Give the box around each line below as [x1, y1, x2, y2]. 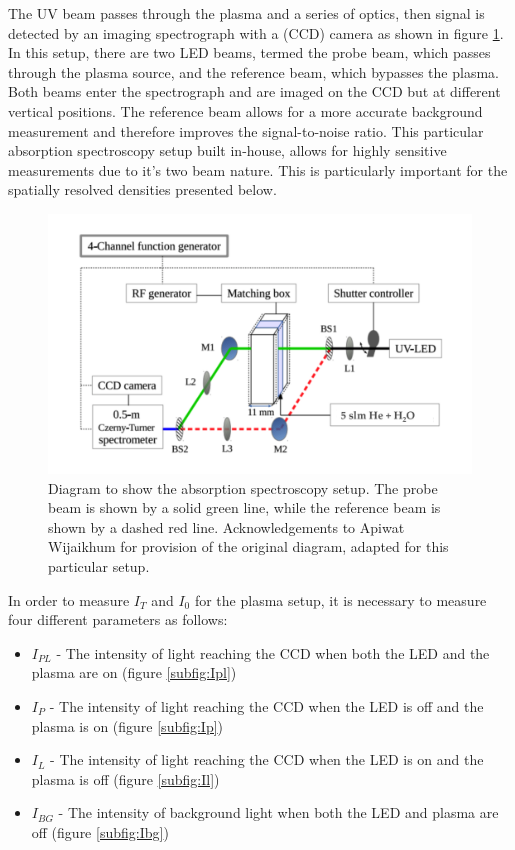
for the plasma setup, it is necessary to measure [194, 589, 487, 610]
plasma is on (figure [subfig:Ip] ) [31, 715, 224, 736]
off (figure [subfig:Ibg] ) [31, 821, 169, 842]
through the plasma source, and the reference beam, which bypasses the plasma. [8, 61, 499, 82]
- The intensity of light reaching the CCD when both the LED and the [56, 642, 490, 663]
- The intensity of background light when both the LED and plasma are [58, 802, 499, 823]
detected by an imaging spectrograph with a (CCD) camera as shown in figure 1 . [8, 22, 504, 43]
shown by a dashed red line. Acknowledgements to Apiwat [48, 516, 405, 537]
